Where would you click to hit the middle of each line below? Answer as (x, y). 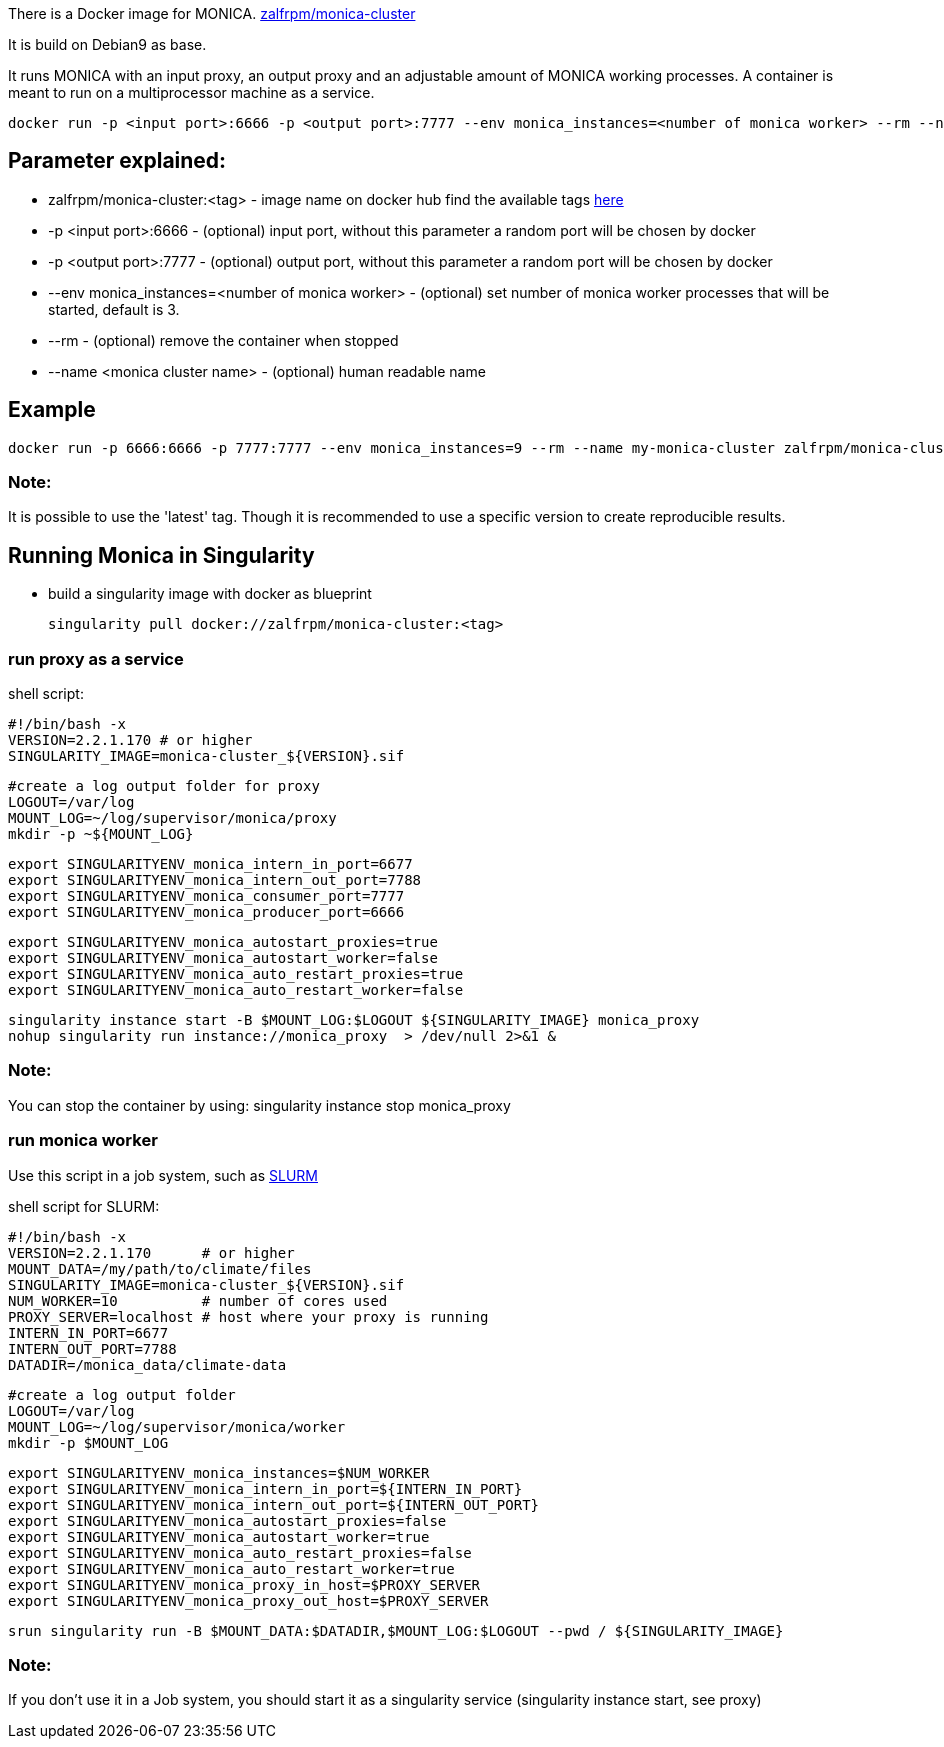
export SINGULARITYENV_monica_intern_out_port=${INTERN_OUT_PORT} (274, 1504)
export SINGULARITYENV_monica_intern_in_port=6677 (210, 864)
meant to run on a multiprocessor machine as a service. (191, 92)
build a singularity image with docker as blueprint (210, 594)
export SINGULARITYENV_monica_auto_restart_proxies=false (240, 1552)
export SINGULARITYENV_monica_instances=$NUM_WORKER (219, 1472)
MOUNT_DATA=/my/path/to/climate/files (160, 1268)
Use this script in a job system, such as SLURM (163, 1175)
